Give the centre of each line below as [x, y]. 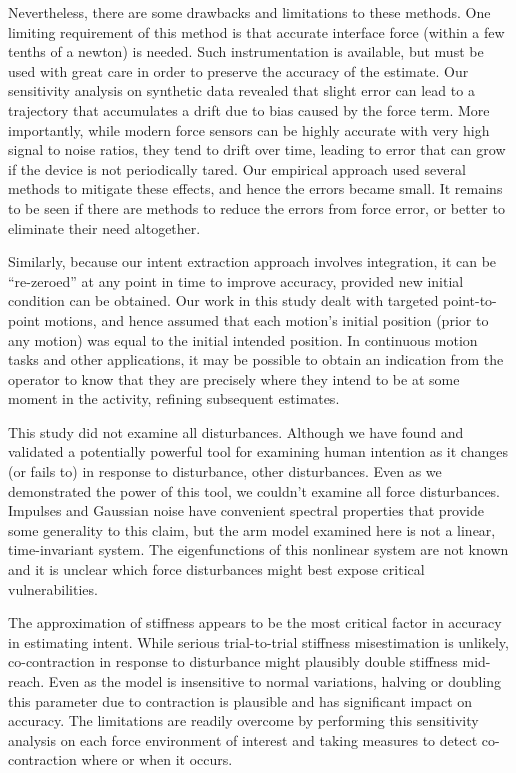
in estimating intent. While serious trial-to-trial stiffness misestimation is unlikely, [258, 641]
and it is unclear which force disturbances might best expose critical [216, 569]
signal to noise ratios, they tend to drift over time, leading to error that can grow [257, 149]
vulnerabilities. [53, 588]
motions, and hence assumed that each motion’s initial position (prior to [266, 319]
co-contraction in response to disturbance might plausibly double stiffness [233, 661]
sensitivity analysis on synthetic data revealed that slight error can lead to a [241, 90]
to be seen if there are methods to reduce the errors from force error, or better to [256, 207]
